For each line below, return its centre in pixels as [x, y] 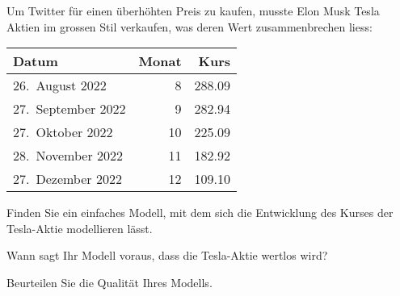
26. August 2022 [60, 85]
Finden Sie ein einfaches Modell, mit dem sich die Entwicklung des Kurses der [200, 213]
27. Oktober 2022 [63, 132]
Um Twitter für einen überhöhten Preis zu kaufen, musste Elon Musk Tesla [193, 10]
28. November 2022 [68, 156]
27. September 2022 [69, 109]
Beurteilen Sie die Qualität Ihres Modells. [109, 282]
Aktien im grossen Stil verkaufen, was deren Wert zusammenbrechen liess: [189, 26]
